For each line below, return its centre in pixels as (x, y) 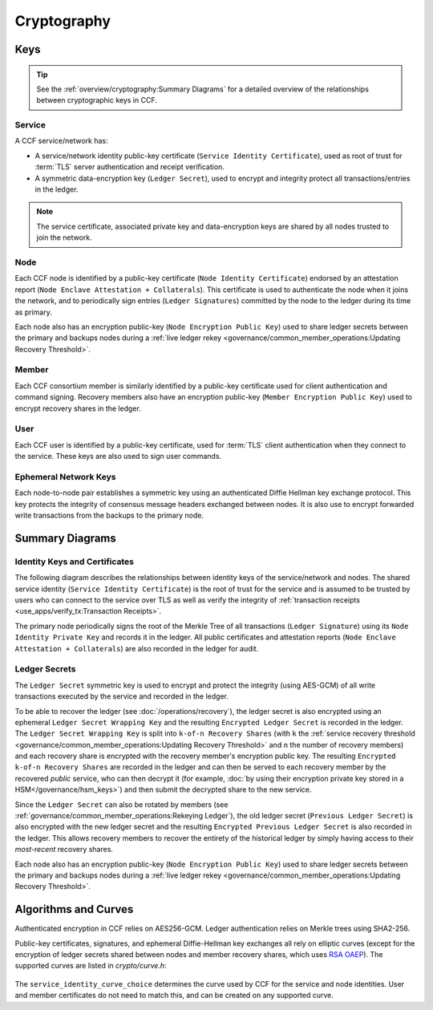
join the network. (64, 237)
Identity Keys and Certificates (75, 562)
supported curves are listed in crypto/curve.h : (91, 966)
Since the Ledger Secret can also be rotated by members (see (121, 804)
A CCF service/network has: (61, 141)
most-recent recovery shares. (64, 850)
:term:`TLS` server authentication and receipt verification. (129, 167)
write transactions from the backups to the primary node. (109, 515)
